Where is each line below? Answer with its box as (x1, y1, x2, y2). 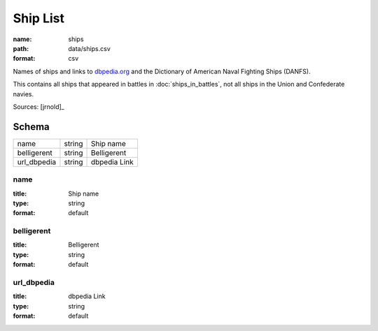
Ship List (13, 10, 64, 26)
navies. (13, 89, 34, 98)
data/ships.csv (68, 44, 111, 52)
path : (13, 44, 29, 52)
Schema (13, 121, 50, 133)
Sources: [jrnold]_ (13, 102, 64, 111)
